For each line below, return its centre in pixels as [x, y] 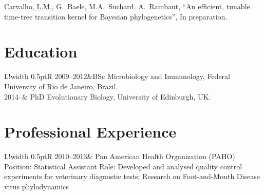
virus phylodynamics [36, 186]
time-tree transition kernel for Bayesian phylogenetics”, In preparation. [116, 16]
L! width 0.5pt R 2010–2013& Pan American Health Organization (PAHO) [120, 156]
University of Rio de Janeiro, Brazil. [61, 86]
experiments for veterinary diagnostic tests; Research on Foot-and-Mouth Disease [132, 176]
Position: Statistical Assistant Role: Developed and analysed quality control [123, 166]
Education [41, 52]
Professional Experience [90, 132]
